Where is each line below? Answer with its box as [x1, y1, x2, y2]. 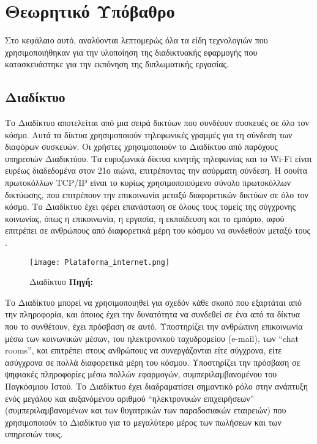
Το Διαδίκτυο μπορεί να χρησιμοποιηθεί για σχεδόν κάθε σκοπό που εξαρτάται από [5, 295, 302, 308]
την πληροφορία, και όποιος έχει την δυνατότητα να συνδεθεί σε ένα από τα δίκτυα [5, 308, 300, 320]
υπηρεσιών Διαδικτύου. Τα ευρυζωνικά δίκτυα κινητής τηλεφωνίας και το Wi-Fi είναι [5, 152, 312, 165]
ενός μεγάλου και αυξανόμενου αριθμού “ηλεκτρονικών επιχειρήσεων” [5, 391, 255, 404]
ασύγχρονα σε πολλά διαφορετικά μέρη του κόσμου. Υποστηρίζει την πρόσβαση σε [5, 355, 300, 368]
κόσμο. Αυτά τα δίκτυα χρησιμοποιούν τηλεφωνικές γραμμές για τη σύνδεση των [5, 128, 293, 141]
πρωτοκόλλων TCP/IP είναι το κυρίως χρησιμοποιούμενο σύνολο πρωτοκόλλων [5, 176, 291, 189]
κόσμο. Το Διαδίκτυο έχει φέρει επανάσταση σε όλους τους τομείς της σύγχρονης [5, 200, 296, 213]
